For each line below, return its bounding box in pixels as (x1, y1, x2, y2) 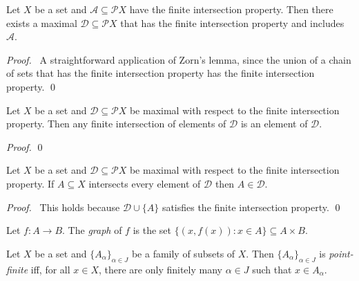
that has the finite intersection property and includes (120, 15, 345, 30)
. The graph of (62, 223, 122, 237)
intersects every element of (88, 176, 201, 190)
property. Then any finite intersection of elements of (6, 116, 226, 131)
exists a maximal (6, 15, 77, 30)
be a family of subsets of (131, 246, 235, 260)
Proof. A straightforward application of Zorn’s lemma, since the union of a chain (6, 52, 351, 66)
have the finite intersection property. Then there (129, 2, 333, 16)
